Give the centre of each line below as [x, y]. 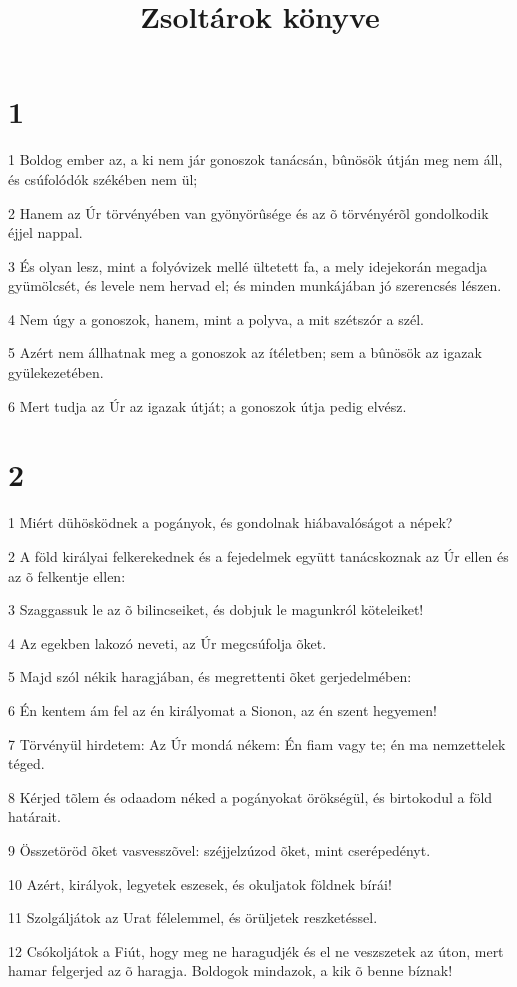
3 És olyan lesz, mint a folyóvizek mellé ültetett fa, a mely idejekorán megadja [248, 265]
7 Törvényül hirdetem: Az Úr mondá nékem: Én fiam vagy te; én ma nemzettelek [257, 743]
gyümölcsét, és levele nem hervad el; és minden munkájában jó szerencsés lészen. [255, 285]
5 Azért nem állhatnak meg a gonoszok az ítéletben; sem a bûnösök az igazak [245, 352]
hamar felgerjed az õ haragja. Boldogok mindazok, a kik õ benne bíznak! [230, 970]
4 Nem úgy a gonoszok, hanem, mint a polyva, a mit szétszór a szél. [216, 318]
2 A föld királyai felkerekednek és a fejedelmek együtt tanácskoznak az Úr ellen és [258, 555]
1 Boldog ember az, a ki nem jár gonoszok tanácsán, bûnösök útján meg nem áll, [255, 159]
